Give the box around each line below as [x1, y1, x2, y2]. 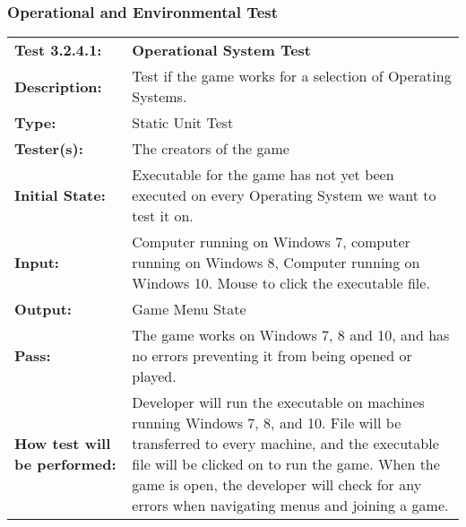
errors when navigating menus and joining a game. [132, 495, 449, 516]
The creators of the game [132, 138, 289, 160]
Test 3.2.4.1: [14, 39, 102, 61]
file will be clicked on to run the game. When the [132, 454, 440, 475]
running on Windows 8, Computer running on [132, 252, 420, 273]
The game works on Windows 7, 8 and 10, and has [132, 324, 450, 346]
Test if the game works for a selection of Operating [132, 65, 452, 87]
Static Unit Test [132, 112, 234, 134]
